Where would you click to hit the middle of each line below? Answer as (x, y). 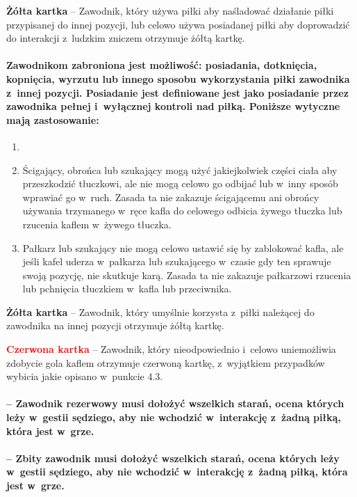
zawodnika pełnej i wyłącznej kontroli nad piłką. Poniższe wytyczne (173, 106)
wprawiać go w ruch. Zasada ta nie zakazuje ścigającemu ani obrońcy (171, 197)
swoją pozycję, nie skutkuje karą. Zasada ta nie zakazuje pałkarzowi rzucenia (187, 275)
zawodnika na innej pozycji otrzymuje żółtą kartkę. (115, 325)
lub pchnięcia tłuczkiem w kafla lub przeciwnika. (127, 289)
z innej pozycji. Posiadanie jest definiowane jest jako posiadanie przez (177, 92)
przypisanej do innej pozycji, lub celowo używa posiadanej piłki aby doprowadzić (178, 24)
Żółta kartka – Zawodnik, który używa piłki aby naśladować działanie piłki (170, 10)
